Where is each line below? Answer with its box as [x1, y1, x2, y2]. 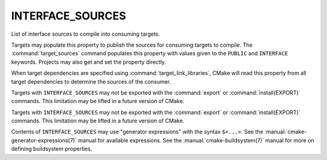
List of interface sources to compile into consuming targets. [11, 30, 160, 38]
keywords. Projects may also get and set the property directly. [11, 58, 167, 65]
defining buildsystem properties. [11, 145, 93, 153]
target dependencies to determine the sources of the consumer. [11, 78, 171, 85]
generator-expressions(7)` [11, 136, 77, 144]
